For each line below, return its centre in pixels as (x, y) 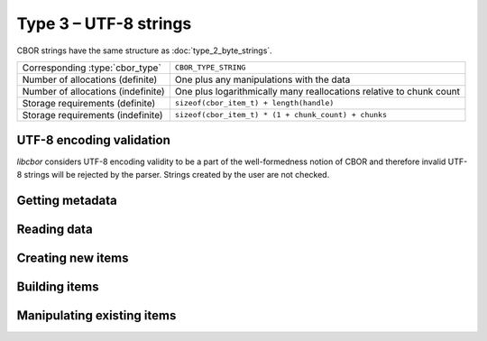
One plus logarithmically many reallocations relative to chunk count (317, 91)
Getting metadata (67, 200)
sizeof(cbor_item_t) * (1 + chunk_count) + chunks (281, 115)
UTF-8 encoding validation (93, 140)
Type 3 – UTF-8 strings (104, 23)
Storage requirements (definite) (89, 103)
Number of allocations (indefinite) (94, 91)
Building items (58, 286)
